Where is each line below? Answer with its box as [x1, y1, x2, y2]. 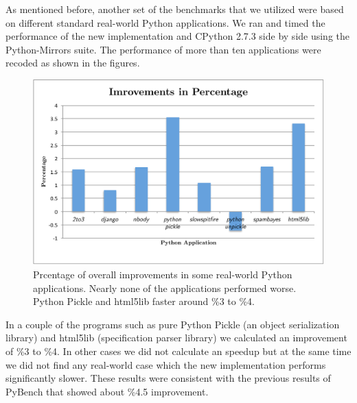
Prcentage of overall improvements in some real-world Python [33, 267, 292, 281]
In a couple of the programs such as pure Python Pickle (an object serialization [5, 317, 340, 331]
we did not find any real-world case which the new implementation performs [5, 357, 326, 371]
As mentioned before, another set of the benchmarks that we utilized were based [5, 2, 344, 16]
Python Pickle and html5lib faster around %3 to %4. [33, 294, 255, 308]
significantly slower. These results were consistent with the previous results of [5, 371, 331, 385]
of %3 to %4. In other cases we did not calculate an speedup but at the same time [5, 343, 352, 358]
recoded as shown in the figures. [5, 56, 140, 70]
